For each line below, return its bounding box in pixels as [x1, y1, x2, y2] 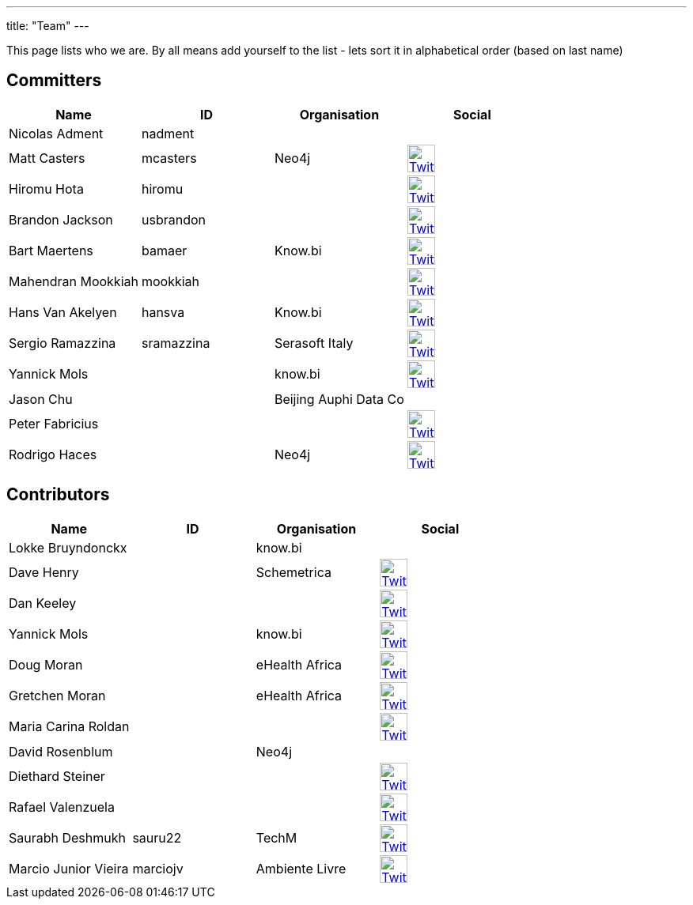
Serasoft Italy [274, 335, 354, 352]
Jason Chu [9, 390, 73, 407]
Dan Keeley [9, 595, 77, 612]
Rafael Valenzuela [9, 799, 115, 816]
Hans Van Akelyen [9, 304, 117, 321]
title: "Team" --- [6, 19, 89, 32]
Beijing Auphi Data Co [274, 390, 404, 407]
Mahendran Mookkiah [9, 273, 138, 290]
